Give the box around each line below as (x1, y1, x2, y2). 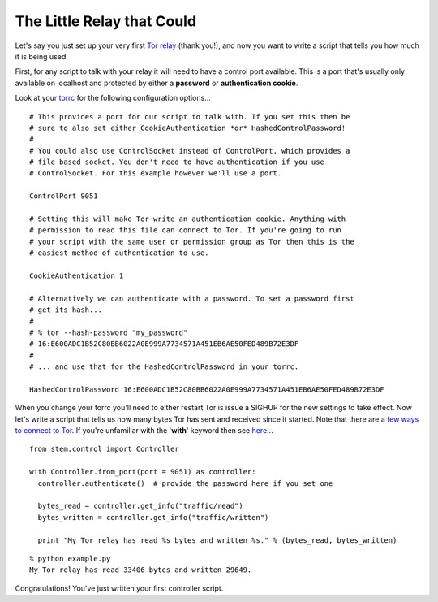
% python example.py (29, 553, 111, 563)
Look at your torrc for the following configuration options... (15, 93, 211, 103)
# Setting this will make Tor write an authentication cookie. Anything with (29, 214, 346, 223)
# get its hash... (29, 305, 103, 314)
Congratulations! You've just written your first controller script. (15, 583, 224, 593)
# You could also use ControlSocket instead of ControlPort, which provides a (29, 146, 350, 155)
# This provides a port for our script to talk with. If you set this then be (29, 112, 350, 121)
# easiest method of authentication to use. (29, 249, 210, 258)
